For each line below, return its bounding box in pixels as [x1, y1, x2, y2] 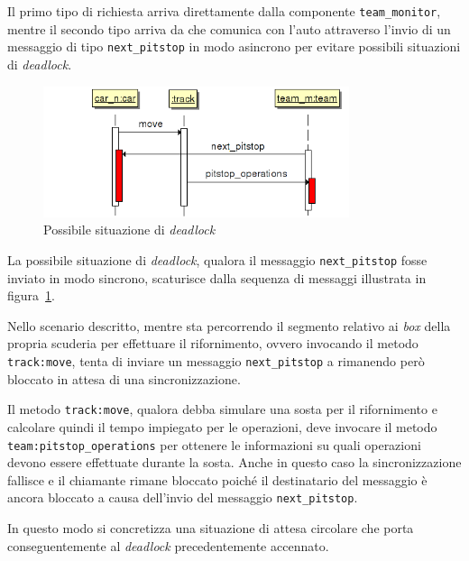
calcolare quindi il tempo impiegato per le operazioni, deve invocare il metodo [7, 417, 437, 436]
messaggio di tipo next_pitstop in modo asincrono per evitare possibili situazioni [7, 37, 461, 56]
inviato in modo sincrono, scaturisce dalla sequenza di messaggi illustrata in [7, 268, 427, 287]
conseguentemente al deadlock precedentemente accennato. [7, 536, 329, 555]
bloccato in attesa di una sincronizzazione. [7, 369, 241, 388]
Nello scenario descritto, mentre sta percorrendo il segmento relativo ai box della [7, 316, 451, 335]
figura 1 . [7, 286, 55, 305]
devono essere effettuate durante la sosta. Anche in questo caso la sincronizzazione [7, 453, 462, 472]
